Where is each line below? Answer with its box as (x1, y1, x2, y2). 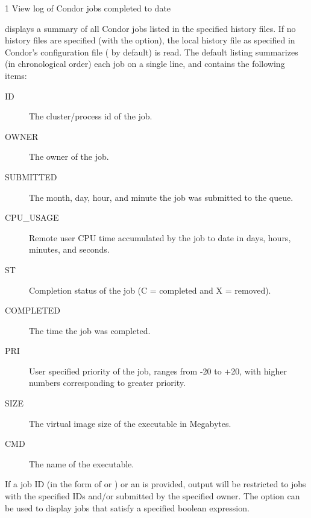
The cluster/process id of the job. (29, 110, 152, 122)
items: (5, 69, 27, 81)
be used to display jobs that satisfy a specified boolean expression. (5, 501, 250, 514)
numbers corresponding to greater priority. (29, 376, 186, 389)
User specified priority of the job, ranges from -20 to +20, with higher (29, 364, 287, 377)
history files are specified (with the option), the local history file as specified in (5, 34, 295, 46)
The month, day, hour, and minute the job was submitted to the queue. (29, 191, 294, 203)
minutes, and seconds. (29, 243, 110, 256)
